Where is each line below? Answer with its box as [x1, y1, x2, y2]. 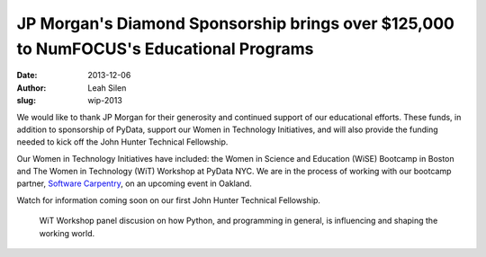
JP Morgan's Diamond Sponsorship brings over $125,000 [16, 13, 454, 33]
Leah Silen [87, 82, 127, 93]
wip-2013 [87, 95, 123, 106]
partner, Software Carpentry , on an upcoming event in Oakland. [16, 178, 252, 189]
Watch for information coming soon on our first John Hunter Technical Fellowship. [16, 194, 321, 206]
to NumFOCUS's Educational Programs [16, 39, 314, 58]
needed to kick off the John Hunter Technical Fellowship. [16, 137, 229, 147]
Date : [16, 70, 38, 81]
